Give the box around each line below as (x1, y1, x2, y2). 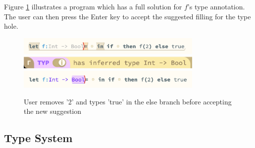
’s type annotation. (187, 1, 245, 11)
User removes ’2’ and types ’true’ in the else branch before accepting (24, 96, 232, 106)
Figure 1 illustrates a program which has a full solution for (4, 1, 182, 11)
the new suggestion (24, 106, 82, 116)
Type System (4, 130, 73, 146)
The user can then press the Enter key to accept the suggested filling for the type (4, 11, 251, 21)
